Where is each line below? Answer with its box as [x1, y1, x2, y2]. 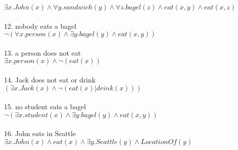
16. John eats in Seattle [4, 128, 76, 139]
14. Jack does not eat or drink [4, 74, 96, 84]
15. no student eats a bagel [4, 101, 86, 112]
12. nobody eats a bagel [4, 20, 77, 31]
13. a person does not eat [4, 47, 81, 58]
